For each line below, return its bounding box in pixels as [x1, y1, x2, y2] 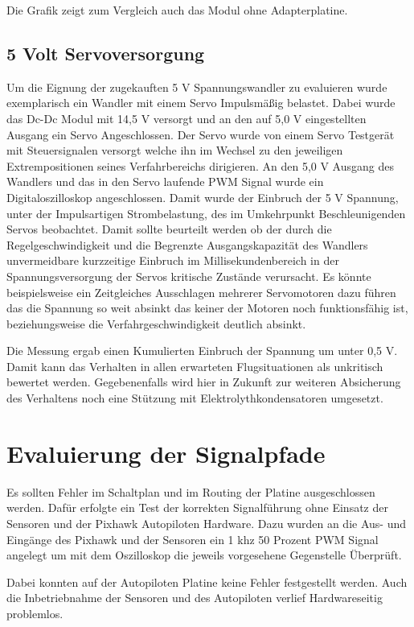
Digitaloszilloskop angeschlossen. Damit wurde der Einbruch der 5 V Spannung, [6, 188, 399, 205]
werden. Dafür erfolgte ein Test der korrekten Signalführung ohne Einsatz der [6, 499, 388, 516]
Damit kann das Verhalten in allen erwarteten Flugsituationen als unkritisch [6, 357, 383, 374]
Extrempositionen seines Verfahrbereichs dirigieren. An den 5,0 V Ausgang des [6, 157, 394, 174]
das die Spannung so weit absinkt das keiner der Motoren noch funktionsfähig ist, [6, 299, 408, 316]
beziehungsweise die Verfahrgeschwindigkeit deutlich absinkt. [6, 315, 306, 332]
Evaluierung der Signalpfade [6, 436, 326, 469]
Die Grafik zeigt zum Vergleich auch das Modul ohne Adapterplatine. [6, 2, 348, 18]
